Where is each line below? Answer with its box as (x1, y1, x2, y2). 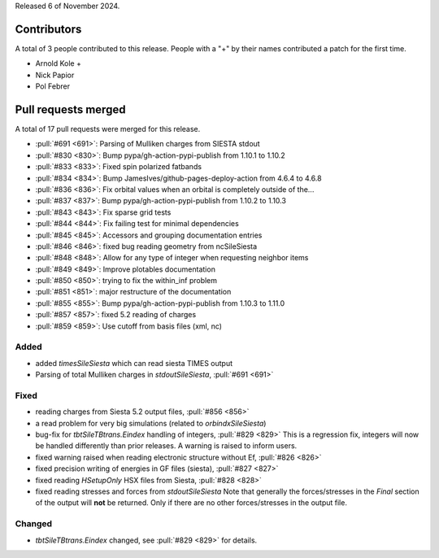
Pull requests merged (15, 102, 126, 116)
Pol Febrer (35, 81, 71, 91)
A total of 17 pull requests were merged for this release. (15, 124, 201, 133)
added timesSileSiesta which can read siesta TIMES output (35, 358, 233, 368)
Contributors (15, 22, 82, 36)
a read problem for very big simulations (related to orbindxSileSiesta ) (35, 418, 267, 428)
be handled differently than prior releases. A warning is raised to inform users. (35, 441, 298, 451)
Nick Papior (35, 70, 75, 80)
